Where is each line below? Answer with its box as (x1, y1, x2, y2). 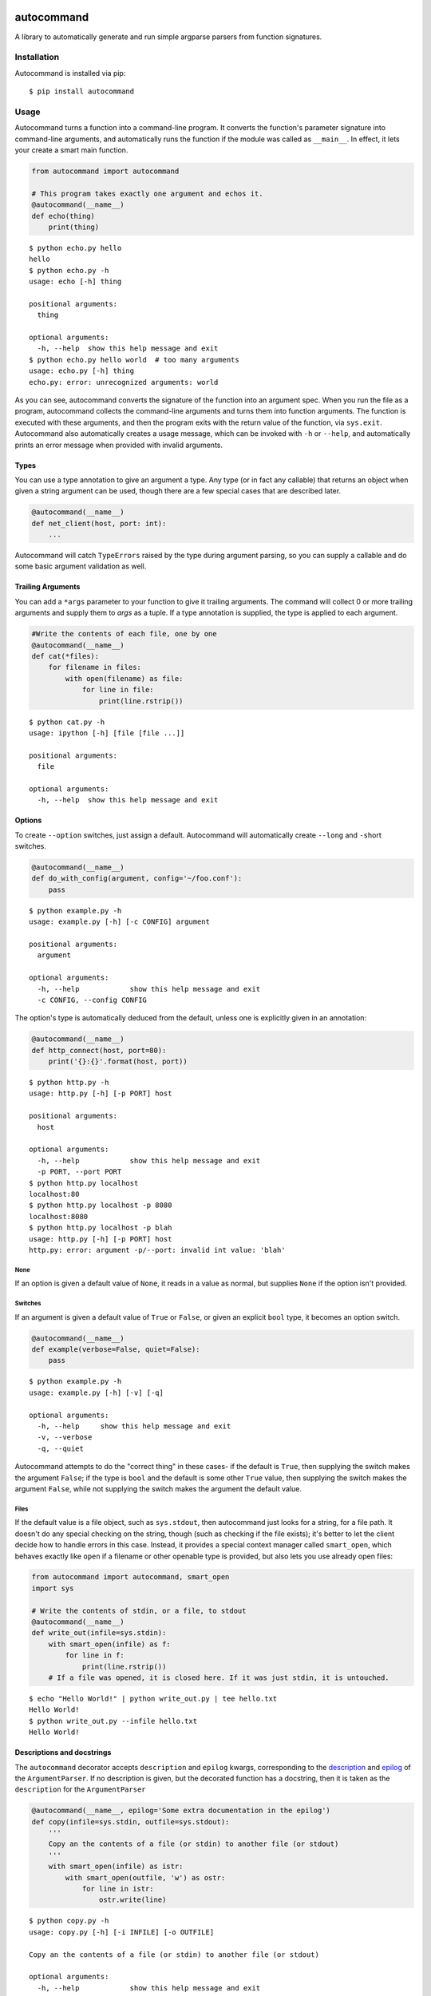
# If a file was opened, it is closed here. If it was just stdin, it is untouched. (48, 1673, 390, 1682)
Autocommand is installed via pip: (14, 68, 126, 77)
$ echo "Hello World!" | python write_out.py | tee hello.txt (29, 1693, 278, 1703)
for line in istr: (81, 1884, 155, 1894)
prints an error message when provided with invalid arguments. (14, 440, 223, 449)
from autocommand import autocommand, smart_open (31, 1573, 230, 1582)
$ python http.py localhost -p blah (29, 1223, 172, 1233)
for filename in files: (48, 663, 141, 672)
